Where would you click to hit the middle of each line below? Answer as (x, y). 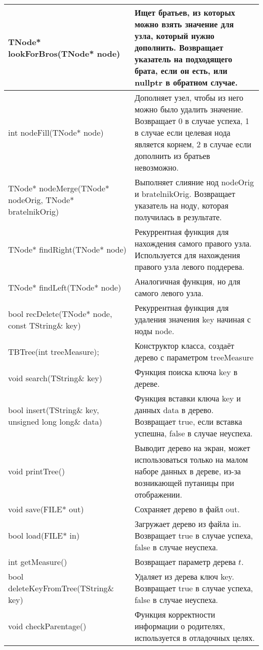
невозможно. (157, 167)
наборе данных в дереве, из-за (188, 471)
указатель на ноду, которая (182, 205)
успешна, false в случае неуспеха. (194, 433)
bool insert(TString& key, (54, 410)
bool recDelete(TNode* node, (60, 313)
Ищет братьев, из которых (185, 12)
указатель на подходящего (184, 59)
